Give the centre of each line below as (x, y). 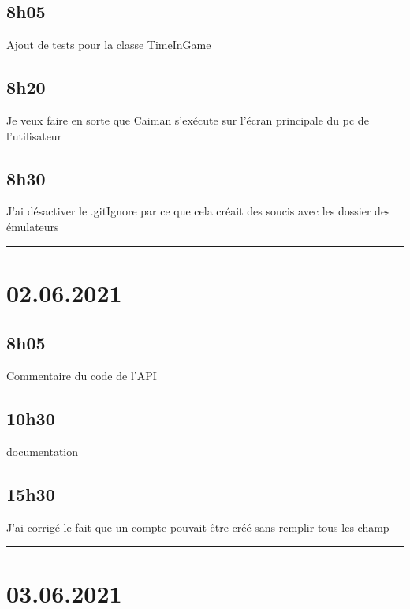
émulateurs (33, 226)
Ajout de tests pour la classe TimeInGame (109, 45)
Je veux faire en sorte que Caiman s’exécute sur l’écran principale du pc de (188, 120)
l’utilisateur (34, 135)
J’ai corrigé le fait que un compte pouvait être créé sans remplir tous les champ (198, 527)
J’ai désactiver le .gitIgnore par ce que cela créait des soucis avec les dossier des (198, 211)
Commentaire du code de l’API (82, 376)
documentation (43, 451)
